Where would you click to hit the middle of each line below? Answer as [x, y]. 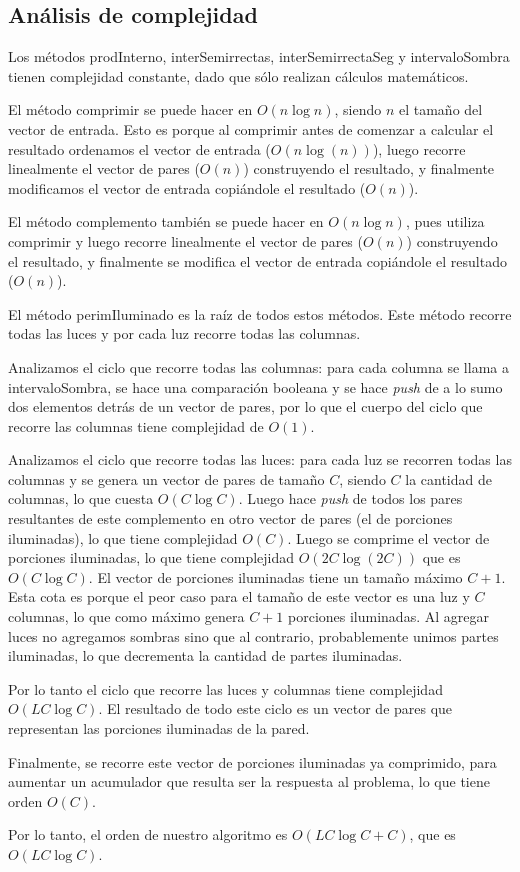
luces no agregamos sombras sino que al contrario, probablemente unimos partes [253, 635]
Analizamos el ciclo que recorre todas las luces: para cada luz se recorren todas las [260, 459]
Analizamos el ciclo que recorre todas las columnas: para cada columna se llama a [258, 366]
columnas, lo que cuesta [81, 498]
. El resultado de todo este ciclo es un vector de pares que [275, 708]
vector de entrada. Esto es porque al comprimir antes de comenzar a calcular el [251, 128]
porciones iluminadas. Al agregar [388, 616]
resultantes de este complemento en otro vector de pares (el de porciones [230, 518]
